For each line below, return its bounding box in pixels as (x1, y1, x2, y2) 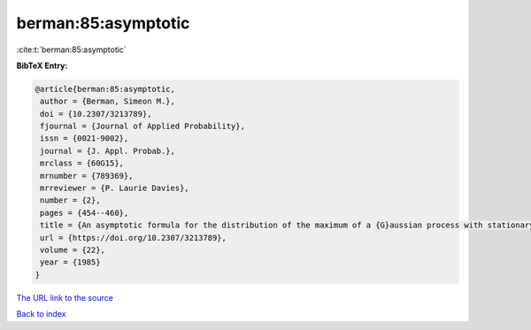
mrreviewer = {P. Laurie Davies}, (40, 183, 189, 194)
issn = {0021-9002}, (40, 134, 129, 143)
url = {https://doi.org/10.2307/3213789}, (40, 233, 227, 242)
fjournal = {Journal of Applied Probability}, (40, 121, 245, 132)
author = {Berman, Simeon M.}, (40, 96, 176, 106)
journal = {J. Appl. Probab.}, (40, 146, 176, 156)
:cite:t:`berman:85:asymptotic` (16, 44, 127, 55)
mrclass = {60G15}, (40, 158, 124, 168)
